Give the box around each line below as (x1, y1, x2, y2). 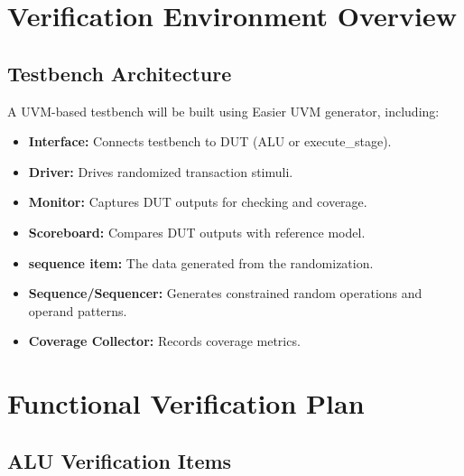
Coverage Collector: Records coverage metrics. (28, 331, 301, 350)
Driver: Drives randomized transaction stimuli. (28, 162, 293, 181)
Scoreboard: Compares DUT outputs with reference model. (28, 222, 366, 241)
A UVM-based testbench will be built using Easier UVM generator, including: (7, 101, 440, 120)
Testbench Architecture (7, 59, 232, 87)
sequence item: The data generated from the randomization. (28, 253, 374, 272)
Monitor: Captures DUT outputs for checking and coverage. (28, 192, 367, 211)
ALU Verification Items (7, 446, 232, 474)
